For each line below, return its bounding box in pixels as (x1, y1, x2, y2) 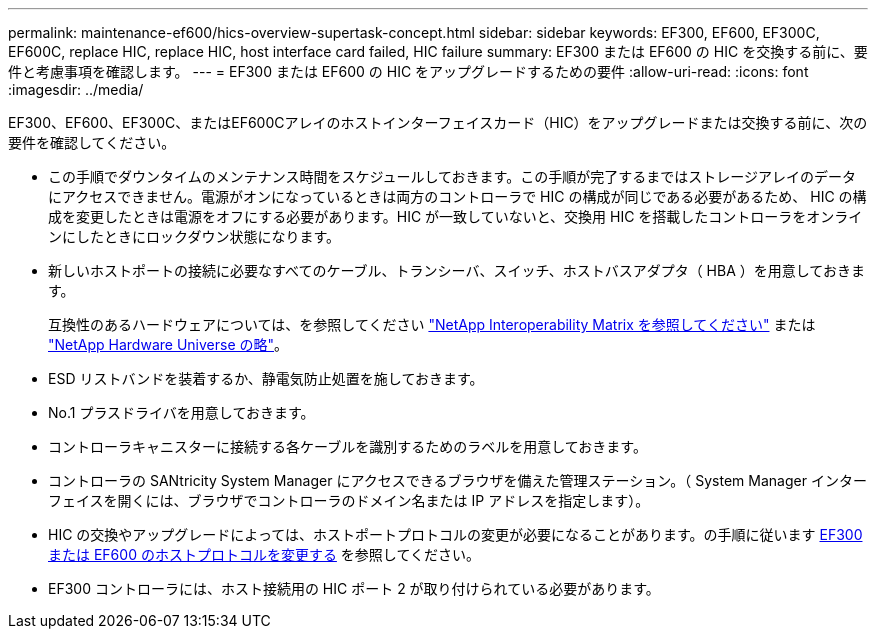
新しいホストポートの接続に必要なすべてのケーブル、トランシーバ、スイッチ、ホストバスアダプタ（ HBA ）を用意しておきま (48, 262, 865, 279)
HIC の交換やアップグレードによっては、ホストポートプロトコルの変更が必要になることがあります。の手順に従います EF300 (48, 526, 863, 543)
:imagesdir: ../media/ (8, 81, 144, 98)
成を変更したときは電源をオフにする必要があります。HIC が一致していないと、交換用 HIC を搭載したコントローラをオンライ (48, 208, 863, 225)
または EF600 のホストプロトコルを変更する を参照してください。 (48, 546, 481, 563)
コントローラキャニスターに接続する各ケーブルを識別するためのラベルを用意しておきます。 (48, 438, 647, 455)
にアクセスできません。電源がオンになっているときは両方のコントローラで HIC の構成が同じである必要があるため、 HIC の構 (48, 188, 867, 205)
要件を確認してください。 (8, 134, 176, 151)
